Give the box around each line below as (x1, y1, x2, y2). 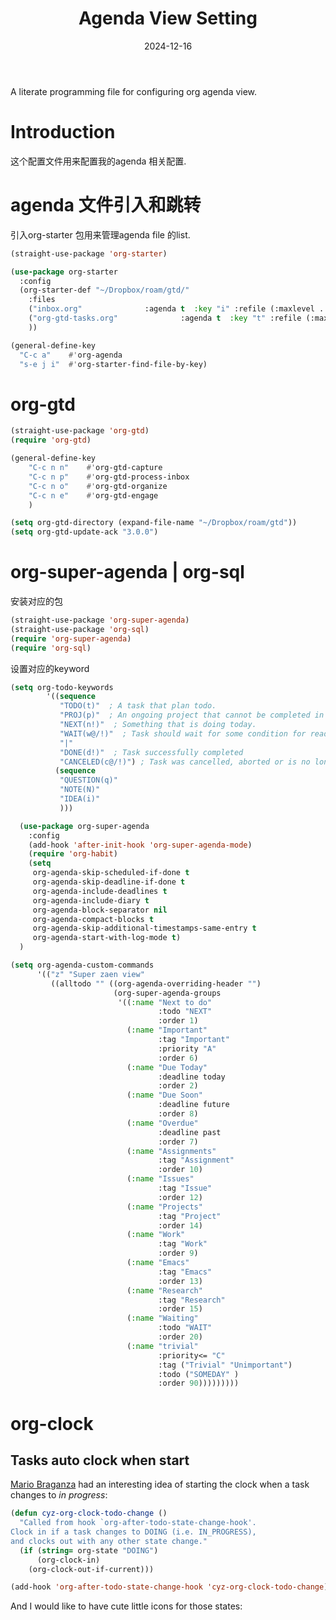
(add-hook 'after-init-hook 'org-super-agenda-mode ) (28, 840, 253, 850)
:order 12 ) (158, 1192, 203, 1202)
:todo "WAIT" (158, 1323, 213, 1333)
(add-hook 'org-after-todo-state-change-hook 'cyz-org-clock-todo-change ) (10, 1582, 329, 1592)
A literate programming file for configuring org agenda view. (10, 85, 258, 97)
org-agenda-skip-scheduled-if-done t (32, 868, 190, 878)
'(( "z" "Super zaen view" (36, 969, 145, 979)
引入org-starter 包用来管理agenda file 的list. (10, 228, 191, 241)
